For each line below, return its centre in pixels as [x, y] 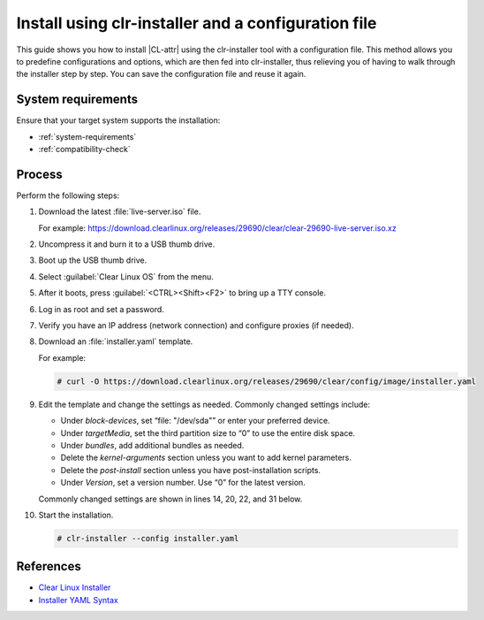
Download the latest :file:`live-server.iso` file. [120, 211]
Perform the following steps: [68, 195]
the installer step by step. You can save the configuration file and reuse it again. [161, 74]
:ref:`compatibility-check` [85, 149]
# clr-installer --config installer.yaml [148, 538]
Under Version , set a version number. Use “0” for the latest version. [183, 483]
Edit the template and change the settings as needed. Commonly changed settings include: [204, 404]
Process [39, 174]
